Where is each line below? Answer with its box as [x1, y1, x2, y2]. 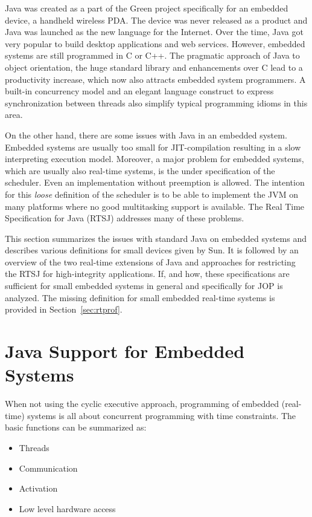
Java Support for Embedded [5, 339, 245, 363]
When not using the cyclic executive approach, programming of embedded [5, 397, 279, 410]
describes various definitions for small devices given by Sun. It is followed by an [5, 244, 299, 256]
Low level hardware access [19, 502, 116, 515]
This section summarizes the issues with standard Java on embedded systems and [5, 232, 307, 244]
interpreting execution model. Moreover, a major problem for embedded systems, [5, 152, 304, 165]
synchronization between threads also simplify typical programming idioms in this [5, 96, 308, 109]
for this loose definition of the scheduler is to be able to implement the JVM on [5, 187, 299, 200]
